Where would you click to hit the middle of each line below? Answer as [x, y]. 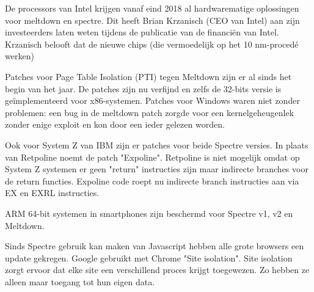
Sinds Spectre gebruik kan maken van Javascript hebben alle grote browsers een [155, 246]
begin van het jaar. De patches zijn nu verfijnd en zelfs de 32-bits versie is [143, 88]
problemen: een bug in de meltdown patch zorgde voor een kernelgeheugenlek [150, 112]
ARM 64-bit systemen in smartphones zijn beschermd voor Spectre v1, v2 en [149, 213]
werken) [20, 56]
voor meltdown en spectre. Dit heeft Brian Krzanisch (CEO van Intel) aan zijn [152, 20]
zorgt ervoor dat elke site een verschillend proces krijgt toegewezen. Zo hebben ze [157, 270]
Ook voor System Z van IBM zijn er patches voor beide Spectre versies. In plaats [157, 144]
